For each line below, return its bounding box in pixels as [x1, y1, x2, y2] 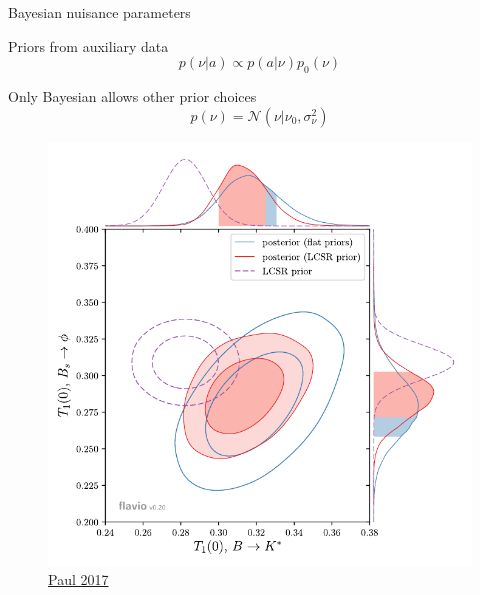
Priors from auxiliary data [8, 35, 169, 56]
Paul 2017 [48, 569, 109, 590]
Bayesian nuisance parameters [8, 2, 191, 22]
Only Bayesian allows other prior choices [8, 85, 257, 106]
